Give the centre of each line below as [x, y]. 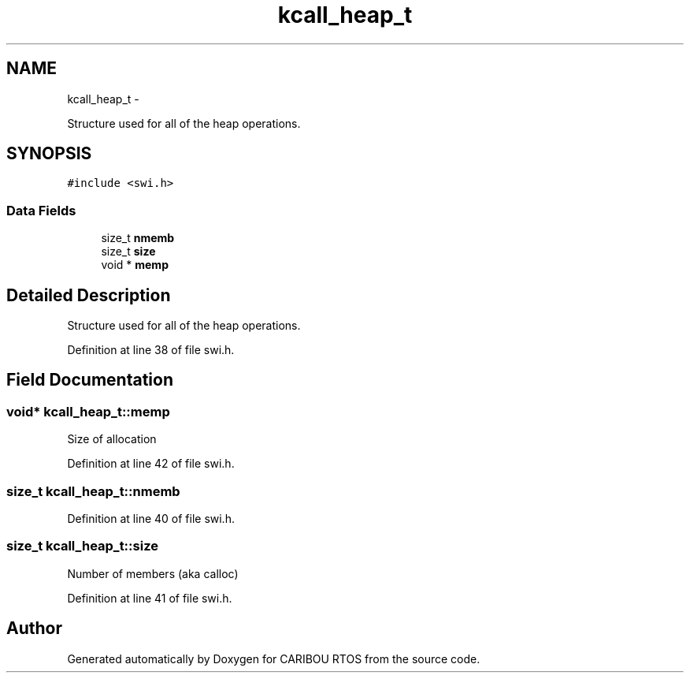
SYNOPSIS [49, 154]
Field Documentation [90, 380]
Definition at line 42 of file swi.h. [151, 464]
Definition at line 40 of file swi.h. [151, 519]
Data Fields [41, 210]
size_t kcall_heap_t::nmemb [93, 491]
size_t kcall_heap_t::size [82, 546]
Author [34, 629]
